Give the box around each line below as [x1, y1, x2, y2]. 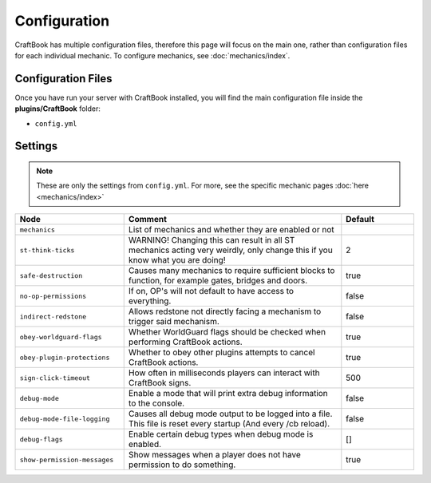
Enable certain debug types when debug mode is [128, 429, 314, 440]
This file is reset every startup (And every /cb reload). [128, 418, 330, 430]
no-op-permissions [19, 291, 87, 300]
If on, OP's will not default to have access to [128, 286, 295, 297]
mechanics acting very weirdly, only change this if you [128, 244, 333, 255]
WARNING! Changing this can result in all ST [128, 235, 295, 246]
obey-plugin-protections [19, 353, 110, 362]
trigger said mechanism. [128, 316, 219, 327]
